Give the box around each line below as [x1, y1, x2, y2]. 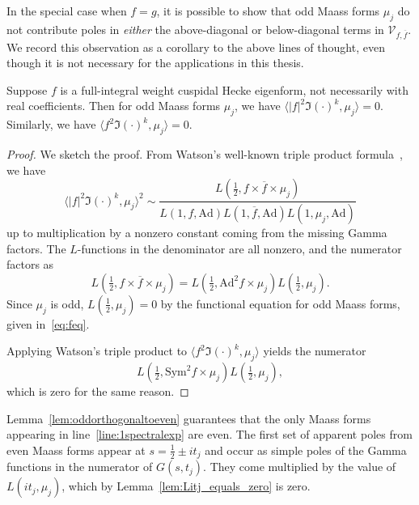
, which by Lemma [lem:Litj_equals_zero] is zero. [61, 477, 311, 494]
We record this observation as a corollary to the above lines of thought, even [6, 38, 385, 55]
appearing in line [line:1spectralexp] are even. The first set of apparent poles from [6, 426, 413, 443]
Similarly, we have [6, 116, 96, 133]
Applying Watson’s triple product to [6, 342, 188, 359]
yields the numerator [263, 342, 366, 359]
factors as [6, 256, 54, 273]
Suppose [6, 81, 48, 98]
